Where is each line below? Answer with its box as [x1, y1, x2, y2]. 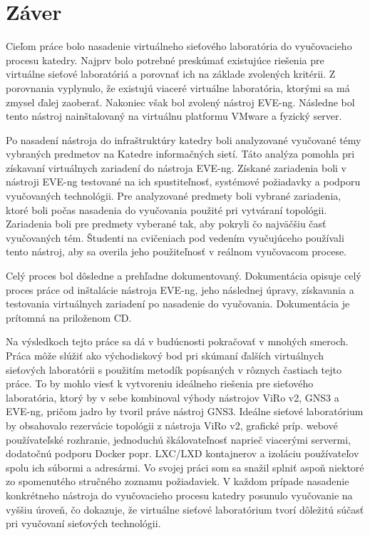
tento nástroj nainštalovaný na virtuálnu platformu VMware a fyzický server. [6, 108, 342, 123]
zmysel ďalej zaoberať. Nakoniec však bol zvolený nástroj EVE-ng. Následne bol [6, 94, 355, 109]
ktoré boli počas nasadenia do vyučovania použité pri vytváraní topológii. [6, 202, 327, 217]
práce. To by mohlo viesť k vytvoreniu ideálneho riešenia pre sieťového [6, 376, 314, 391]
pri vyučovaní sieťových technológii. [6, 516, 161, 531]
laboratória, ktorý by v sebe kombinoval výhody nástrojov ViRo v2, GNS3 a [6, 389, 339, 404]
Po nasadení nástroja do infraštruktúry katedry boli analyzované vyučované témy [6, 132, 361, 147]
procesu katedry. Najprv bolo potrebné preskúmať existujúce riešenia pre [6, 52, 324, 67]
